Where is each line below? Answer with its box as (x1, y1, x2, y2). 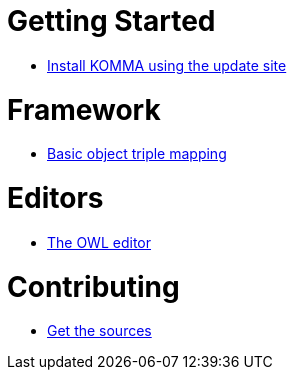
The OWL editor (47, 233, 152, 251)
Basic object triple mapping (47, 145, 227, 163)
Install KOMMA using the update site (47, 56, 287, 74)
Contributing (7, 269, 180, 304)
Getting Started (7, 4, 216, 38)
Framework (7, 92, 161, 127)
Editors (7, 181, 104, 215)
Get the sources (47, 322, 152, 340)
